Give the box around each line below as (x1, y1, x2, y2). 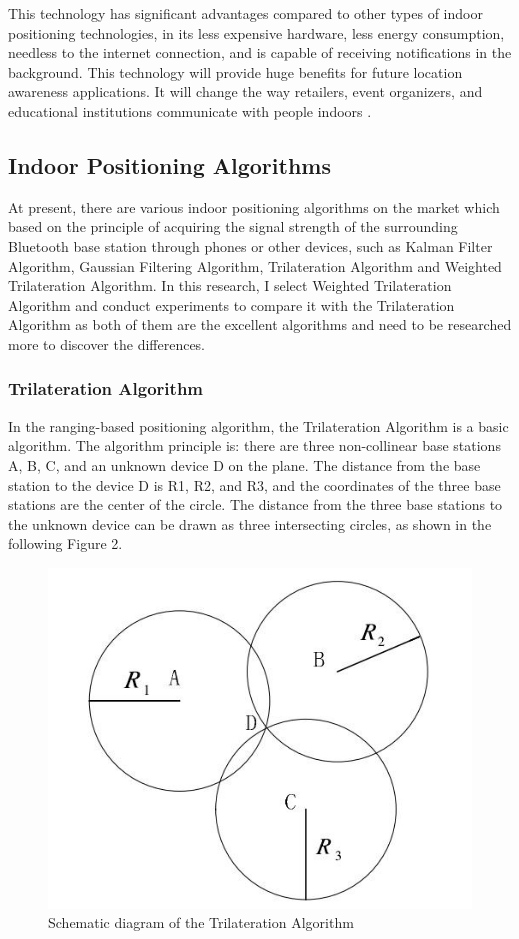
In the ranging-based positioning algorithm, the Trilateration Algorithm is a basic (8, 415, 509, 436)
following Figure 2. (8, 533, 123, 554)
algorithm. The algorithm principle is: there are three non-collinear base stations (8, 435, 501, 456)
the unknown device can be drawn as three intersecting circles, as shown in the (8, 513, 492, 534)
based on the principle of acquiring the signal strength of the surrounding (8, 216, 458, 237)
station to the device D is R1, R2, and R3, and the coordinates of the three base (8, 474, 501, 495)
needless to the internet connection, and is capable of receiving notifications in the (8, 42, 512, 63)
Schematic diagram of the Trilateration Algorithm (48, 912, 354, 933)
